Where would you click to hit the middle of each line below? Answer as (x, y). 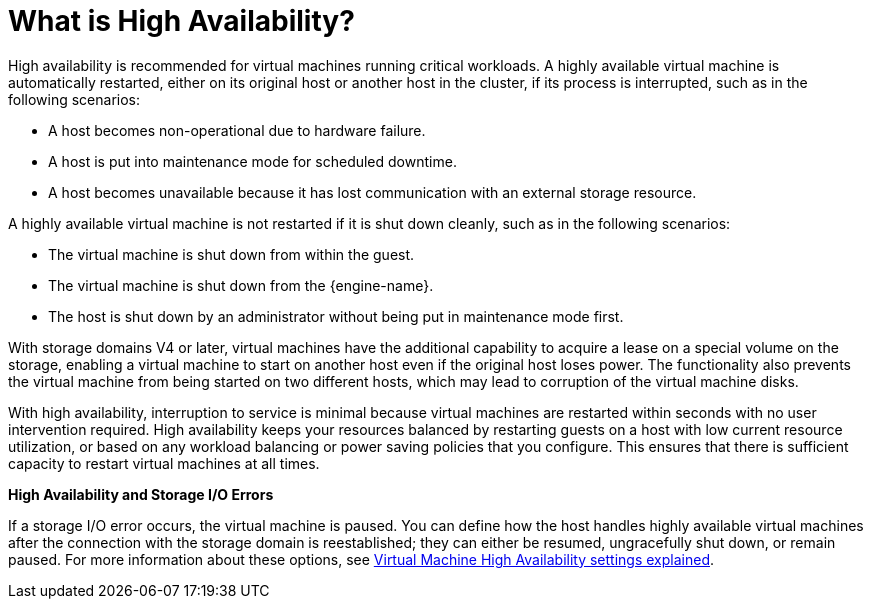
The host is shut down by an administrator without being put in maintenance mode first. (336, 316)
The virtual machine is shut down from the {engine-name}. (241, 285)
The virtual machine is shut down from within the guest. (231, 254)
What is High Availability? (181, 21)
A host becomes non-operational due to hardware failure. (237, 130)
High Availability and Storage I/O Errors (141, 494)
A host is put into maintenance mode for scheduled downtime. (252, 161)
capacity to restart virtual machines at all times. (164, 463)
